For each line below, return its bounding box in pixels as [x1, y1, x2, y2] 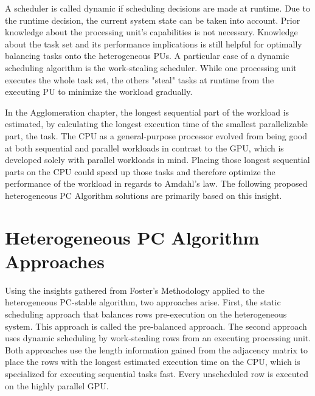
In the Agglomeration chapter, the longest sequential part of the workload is [5, 105, 289, 118]
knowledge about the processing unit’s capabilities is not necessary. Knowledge [5, 26, 298, 38]
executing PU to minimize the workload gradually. [5, 85, 193, 98]
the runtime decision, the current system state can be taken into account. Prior [5, 13, 300, 26]
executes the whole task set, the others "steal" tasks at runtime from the [5, 73, 274, 86]
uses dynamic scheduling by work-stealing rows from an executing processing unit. [5, 332, 311, 344]
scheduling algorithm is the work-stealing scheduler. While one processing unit [5, 61, 297, 74]
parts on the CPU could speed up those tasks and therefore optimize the [5, 165, 275, 178]
